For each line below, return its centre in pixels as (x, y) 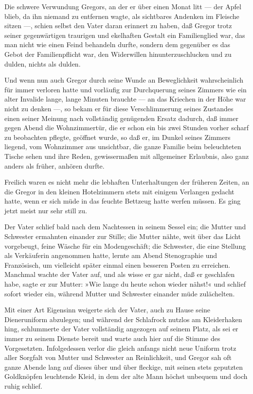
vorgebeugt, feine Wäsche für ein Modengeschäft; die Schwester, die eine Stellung (125, 246)
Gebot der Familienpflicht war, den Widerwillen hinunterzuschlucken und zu (118, 54)
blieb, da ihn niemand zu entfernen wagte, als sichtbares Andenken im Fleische (122, 16)
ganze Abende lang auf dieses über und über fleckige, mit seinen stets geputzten (124, 367)
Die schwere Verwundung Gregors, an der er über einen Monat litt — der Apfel (123, 6)
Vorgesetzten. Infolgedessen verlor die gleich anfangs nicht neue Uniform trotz (120, 348)
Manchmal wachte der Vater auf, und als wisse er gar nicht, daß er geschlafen (120, 274)
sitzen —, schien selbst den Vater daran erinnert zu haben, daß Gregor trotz (118, 26)
